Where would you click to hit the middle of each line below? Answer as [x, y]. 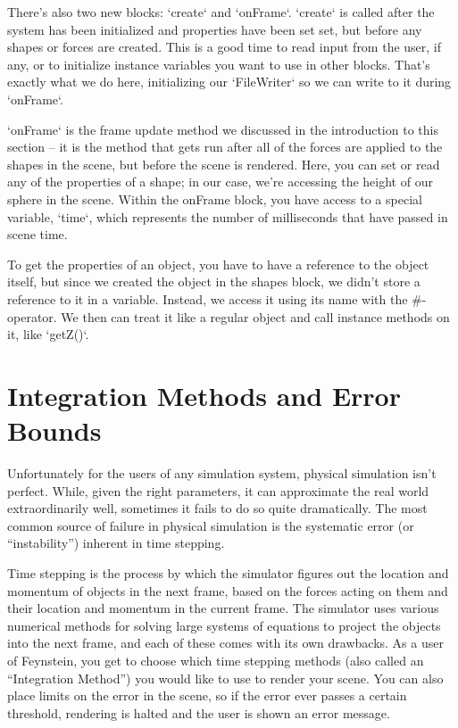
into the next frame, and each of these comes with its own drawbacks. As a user [225, 643]
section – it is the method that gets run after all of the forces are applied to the [225, 147]
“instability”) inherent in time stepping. [116, 543]
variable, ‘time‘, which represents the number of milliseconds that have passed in [228, 216]
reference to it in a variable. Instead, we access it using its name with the [208, 298]
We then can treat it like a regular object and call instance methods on [255, 316]
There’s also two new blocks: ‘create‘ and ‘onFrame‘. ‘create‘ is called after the [221, 12]
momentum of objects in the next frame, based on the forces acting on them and [228, 590]
